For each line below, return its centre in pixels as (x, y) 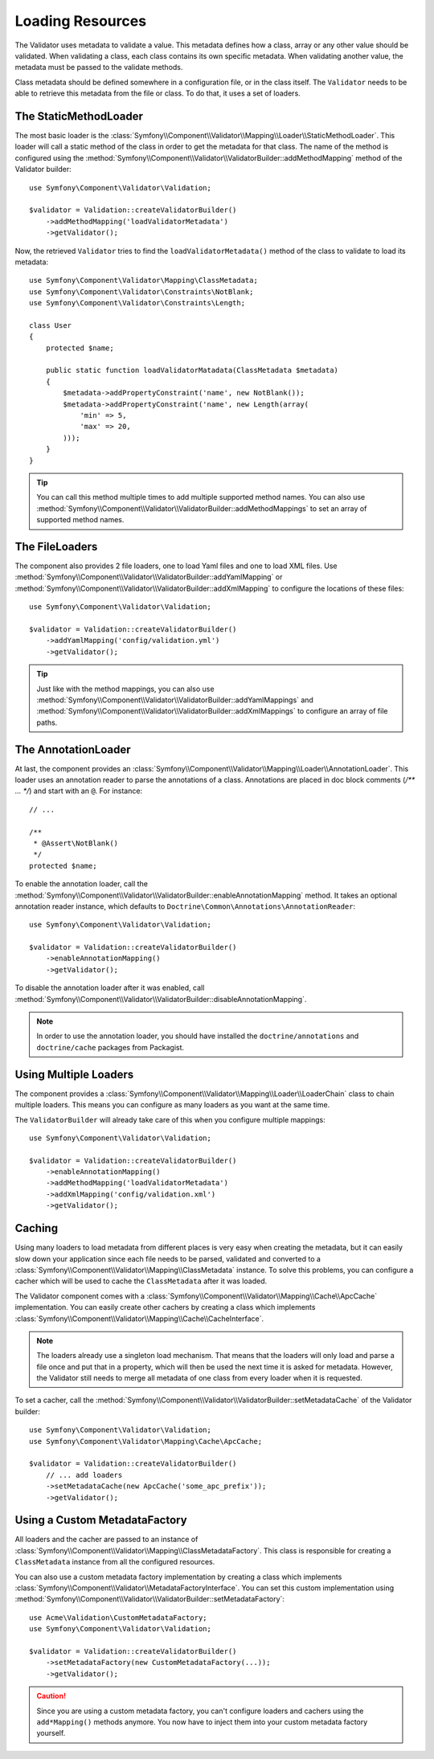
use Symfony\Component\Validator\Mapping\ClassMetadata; (144, 280)
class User (51, 325)
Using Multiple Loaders (74, 1074)
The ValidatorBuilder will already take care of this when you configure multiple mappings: (170, 1119)
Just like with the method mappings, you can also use (125, 689)
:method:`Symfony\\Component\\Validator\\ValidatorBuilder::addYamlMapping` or (149, 577)
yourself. (51, 1733)
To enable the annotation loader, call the (82, 884)
